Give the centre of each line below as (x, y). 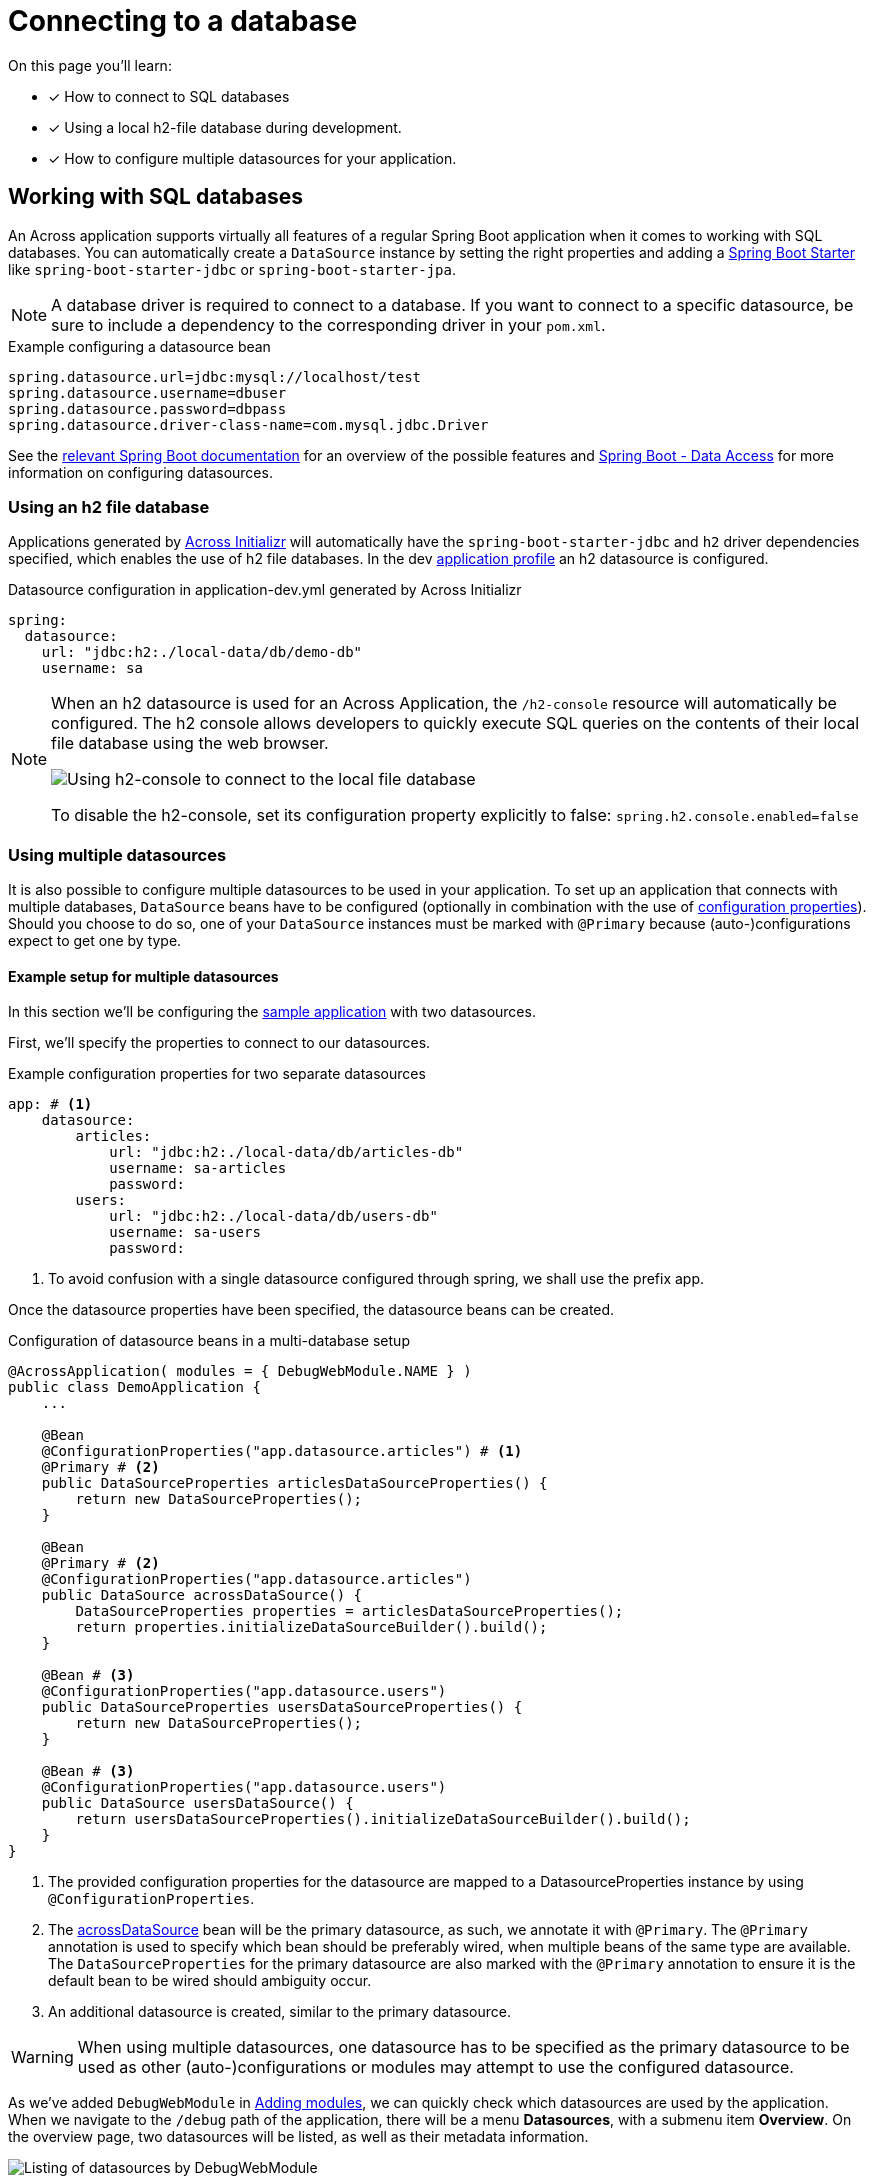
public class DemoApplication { (134, 1387)
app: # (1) (50, 1104)
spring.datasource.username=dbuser (147, 392)
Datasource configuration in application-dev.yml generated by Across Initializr (265, 590)
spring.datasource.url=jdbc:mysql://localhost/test (215, 376)
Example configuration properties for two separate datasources (217, 1074)
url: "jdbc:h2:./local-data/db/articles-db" (286, 1152)
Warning (42, 2057)
